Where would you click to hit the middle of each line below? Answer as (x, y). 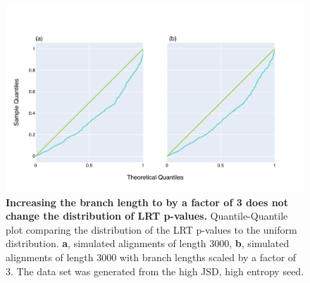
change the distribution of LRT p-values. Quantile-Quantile (147, 216)
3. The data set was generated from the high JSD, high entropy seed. (155, 271)
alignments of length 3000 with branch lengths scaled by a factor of (151, 257)
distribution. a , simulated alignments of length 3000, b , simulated (148, 243)
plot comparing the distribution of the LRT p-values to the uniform (151, 229)
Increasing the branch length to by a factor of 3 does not (147, 202)
